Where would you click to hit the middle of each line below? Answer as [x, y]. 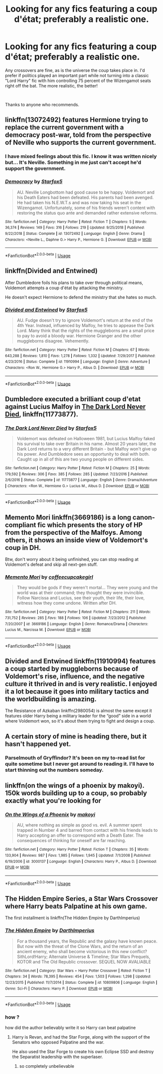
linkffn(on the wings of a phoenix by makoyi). [75, 785]
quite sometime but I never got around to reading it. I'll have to [80, 764]
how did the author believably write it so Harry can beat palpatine [70, 1028]
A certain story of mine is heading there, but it [76, 736]
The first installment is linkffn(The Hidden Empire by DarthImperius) [73, 918]
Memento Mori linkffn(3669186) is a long [68, 517]
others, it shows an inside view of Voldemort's [77, 540]
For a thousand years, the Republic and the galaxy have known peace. [87, 941]
